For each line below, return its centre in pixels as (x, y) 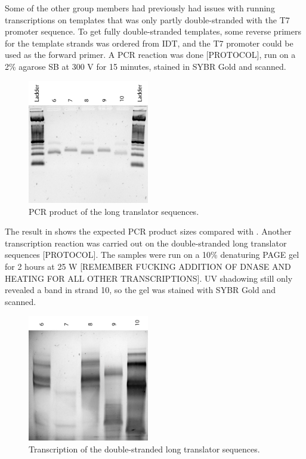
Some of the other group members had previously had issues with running (140, 8)
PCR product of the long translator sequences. (114, 211)
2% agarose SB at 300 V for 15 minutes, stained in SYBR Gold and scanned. (146, 66)
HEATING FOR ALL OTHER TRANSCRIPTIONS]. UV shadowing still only (149, 278)
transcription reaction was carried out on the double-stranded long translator (146, 243)
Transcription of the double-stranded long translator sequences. (144, 449)
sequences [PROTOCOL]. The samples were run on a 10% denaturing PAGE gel (152, 255)
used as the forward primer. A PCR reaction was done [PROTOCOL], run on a (150, 55)
